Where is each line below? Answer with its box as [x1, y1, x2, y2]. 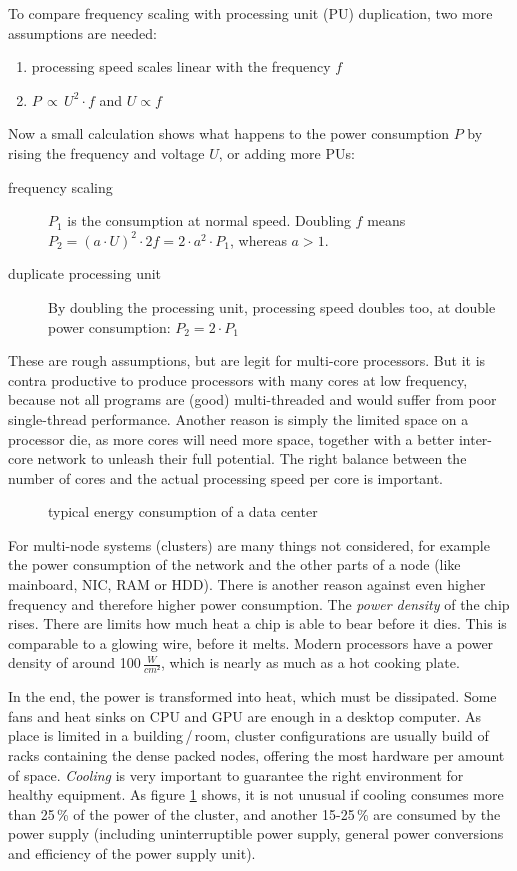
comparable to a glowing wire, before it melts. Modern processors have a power [8, 632, 494, 653]
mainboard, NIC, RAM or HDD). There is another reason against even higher [8, 574, 486, 595]
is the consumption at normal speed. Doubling [67, 210, 351, 231]
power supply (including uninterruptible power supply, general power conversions [8, 823, 504, 844]
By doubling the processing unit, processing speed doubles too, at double [48, 296, 496, 317]
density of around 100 [8, 652, 141, 673]
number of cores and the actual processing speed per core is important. [8, 467, 443, 488]
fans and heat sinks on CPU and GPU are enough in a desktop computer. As [8, 705, 482, 726]
